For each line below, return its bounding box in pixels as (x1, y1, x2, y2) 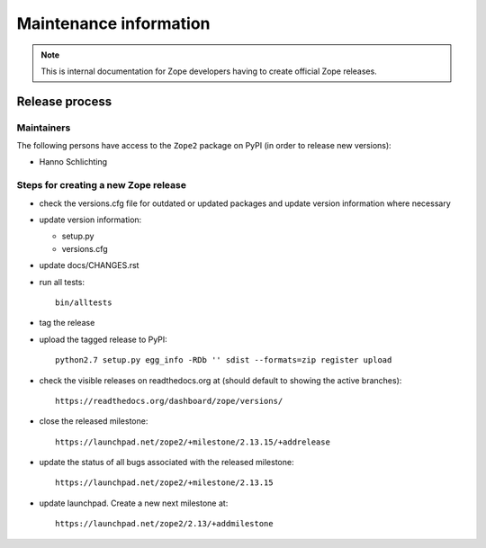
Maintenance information (16, 13, 211, 33)
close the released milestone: (39, 416, 148, 427)
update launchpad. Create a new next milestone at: (39, 498, 229, 508)
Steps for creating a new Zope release (16, 179, 186, 192)
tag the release (39, 318, 95, 328)
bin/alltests (55, 297, 112, 308)
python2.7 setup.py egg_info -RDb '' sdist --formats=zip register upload (55, 355, 392, 365)
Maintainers (16, 121, 71, 134)
